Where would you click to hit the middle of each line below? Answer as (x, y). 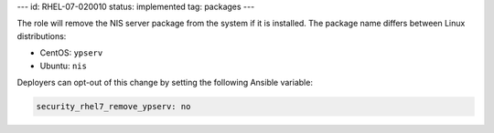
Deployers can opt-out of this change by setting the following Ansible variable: (165, 82)
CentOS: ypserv (71, 53)
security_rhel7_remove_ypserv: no (113, 106)
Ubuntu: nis (63, 66)
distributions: (42, 36)
